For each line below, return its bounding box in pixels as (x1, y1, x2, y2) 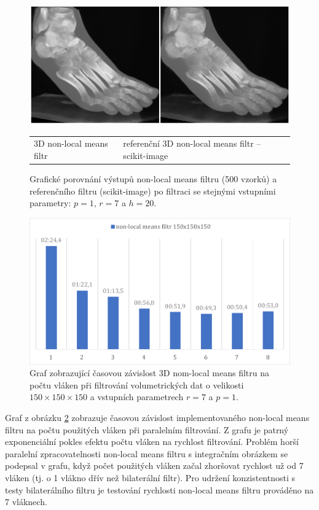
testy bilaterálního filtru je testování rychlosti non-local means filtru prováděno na (5, 483, 314, 496)
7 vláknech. (5, 495, 47, 508)
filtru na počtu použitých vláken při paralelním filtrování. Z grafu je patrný (5, 423, 289, 436)
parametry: (30, 196, 71, 209)
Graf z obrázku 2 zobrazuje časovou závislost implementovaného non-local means (5, 411, 310, 423)
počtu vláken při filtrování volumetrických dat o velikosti (30, 378, 244, 391)
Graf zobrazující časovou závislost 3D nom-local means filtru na (30, 366, 269, 379)
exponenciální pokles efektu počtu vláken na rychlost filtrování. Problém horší (5, 435, 299, 448)
